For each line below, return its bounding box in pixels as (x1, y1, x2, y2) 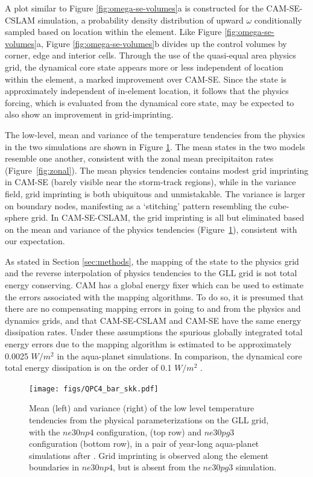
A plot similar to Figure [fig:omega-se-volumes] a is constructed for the (5, 2, 264, 14)
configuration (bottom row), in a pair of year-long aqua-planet (29, 437, 259, 450)
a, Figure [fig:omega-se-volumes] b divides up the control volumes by (36, 37, 287, 49)
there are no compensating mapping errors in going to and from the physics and (5, 302, 301, 315)
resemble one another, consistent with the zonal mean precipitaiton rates (5, 152, 274, 165)
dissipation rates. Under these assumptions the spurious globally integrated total (5, 326, 303, 338)
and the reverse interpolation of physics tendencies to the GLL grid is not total (5, 267, 297, 279)
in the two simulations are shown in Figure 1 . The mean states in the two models (5, 140, 305, 153)
